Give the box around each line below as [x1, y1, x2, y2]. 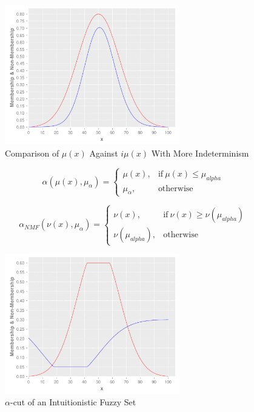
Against [89, 146, 118, 159]
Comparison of [5, 146, 59, 159]
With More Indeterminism [151, 146, 249, 159]
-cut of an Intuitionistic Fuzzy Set [10, 396, 136, 408]
